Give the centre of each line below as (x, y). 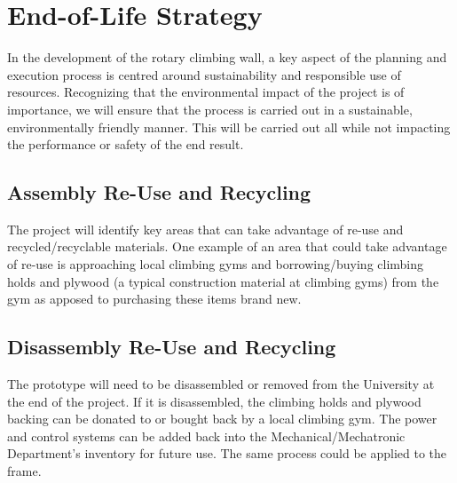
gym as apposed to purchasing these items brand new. (154, 299)
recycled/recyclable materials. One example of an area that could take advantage (227, 246)
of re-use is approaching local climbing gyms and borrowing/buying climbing (216, 264)
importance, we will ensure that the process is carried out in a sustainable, (210, 109)
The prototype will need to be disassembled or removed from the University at (221, 384)
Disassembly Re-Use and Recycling (172, 347)
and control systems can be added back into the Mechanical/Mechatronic (206, 435)
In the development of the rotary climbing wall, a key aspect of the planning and (227, 57)
